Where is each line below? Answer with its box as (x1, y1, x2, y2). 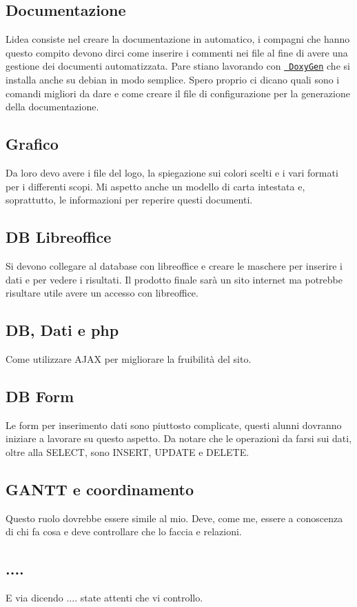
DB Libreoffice (6, 226, 112, 248)
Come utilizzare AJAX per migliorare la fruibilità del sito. (6, 352, 252, 366)
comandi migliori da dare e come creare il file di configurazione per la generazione (6, 86, 350, 100)
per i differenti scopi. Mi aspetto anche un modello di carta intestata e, (6, 179, 305, 193)
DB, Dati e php (6, 319, 119, 341)
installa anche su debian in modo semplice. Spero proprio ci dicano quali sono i (6, 72, 340, 87)
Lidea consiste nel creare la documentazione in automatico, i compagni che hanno (6, 32, 350, 46)
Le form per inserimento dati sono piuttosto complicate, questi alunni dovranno (6, 417, 342, 432)
